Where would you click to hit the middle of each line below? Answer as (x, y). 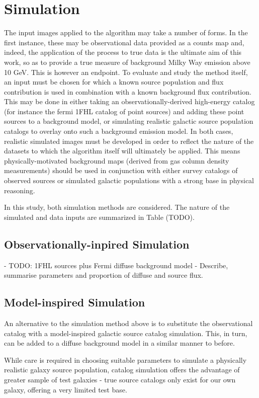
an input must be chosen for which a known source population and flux (114, 82)
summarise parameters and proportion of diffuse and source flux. (104, 275)
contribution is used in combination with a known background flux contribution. (128, 91)
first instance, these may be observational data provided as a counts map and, (124, 42)
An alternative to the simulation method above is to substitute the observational (128, 323)
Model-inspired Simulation (75, 302)
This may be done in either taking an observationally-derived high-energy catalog (129, 101)
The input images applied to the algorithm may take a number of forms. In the (126, 32)
